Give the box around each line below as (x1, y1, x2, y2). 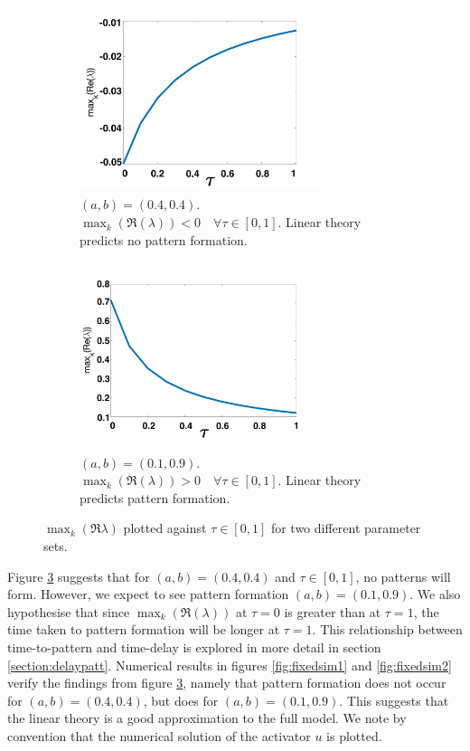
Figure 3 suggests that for (7, 566, 150, 585)
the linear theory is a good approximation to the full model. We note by (7, 708, 407, 727)
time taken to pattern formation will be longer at (7, 620, 280, 639)
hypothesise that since (7, 602, 130, 621)
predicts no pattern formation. (80, 230, 248, 249)
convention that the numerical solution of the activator (7, 727, 311, 745)
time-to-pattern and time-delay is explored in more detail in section (7, 638, 381, 657)
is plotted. (326, 727, 382, 745)
